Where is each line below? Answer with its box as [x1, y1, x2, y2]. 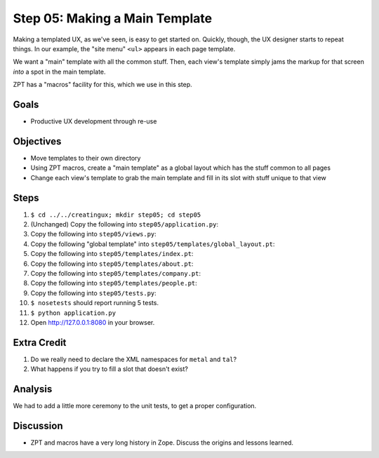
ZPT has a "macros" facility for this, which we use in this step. [13, 81, 192, 89]
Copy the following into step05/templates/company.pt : [30, 269, 201, 277]
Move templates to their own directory [30, 154, 141, 162]
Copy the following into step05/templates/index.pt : [30, 250, 194, 258]
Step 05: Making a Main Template [13, 11, 213, 26]
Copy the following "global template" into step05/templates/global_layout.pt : [30, 239, 275, 248]
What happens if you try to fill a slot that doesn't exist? [30, 365, 189, 373]
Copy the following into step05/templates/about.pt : [30, 260, 194, 268]
